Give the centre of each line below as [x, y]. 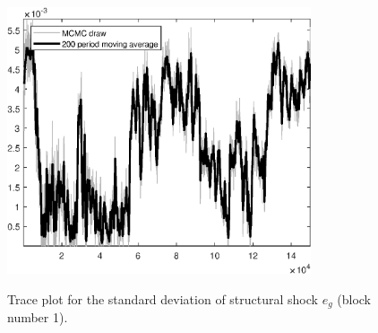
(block [354, 298]
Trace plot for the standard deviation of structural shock [163, 298]
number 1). [38, 317]
